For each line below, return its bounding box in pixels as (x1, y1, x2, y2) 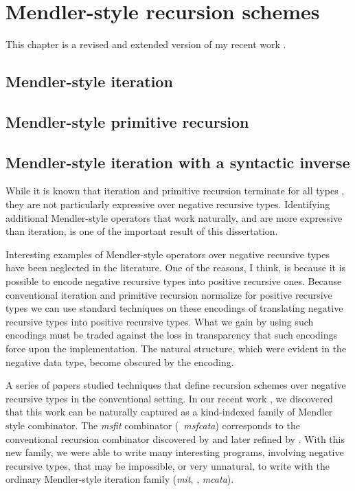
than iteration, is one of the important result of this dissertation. (5, 224, 278, 238)
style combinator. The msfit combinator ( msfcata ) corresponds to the (5, 418, 300, 432)
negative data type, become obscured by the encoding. (5, 354, 234, 369)
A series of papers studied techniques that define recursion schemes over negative (5, 378, 346, 392)
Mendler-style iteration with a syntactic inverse (5, 151, 350, 172)
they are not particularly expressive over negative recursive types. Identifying (5, 197, 330, 212)
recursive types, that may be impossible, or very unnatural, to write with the (5, 458, 330, 472)
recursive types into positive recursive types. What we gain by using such (5, 314, 314, 328)
